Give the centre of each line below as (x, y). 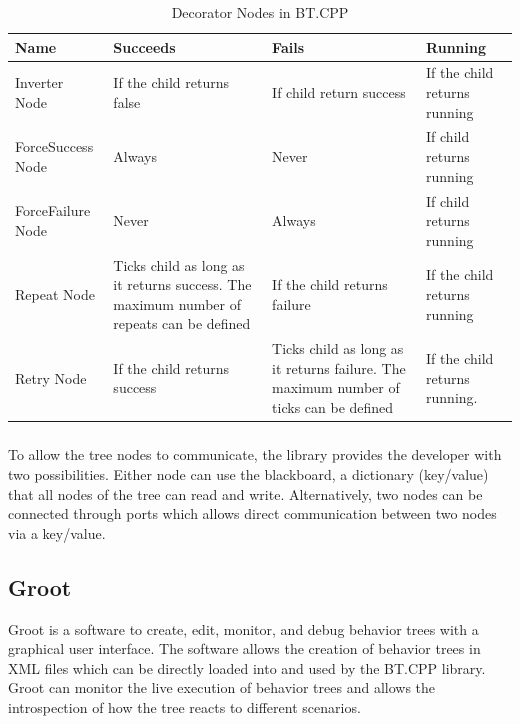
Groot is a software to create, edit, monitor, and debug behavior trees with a (243, 628)
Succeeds (144, 46)
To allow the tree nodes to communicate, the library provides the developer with (255, 454)
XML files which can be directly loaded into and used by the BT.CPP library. (247, 667)
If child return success (339, 92)
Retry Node (51, 377)
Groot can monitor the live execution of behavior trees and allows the (222, 687)
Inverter (39, 82)
